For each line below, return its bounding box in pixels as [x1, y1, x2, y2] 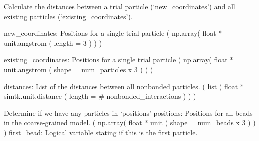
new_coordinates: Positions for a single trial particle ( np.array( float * [4, 28, 222, 38]
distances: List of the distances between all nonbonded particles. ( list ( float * [4, 81, 244, 91]
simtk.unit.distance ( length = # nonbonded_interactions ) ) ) [4, 91, 196, 101]
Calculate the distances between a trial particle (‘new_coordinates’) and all [4, 1, 235, 11]
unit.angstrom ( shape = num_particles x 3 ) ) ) [4, 64, 153, 74]
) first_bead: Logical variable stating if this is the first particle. [4, 127, 198, 137]
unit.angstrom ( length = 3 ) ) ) [4, 37, 102, 48]
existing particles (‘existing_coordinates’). [4, 11, 133, 21]
